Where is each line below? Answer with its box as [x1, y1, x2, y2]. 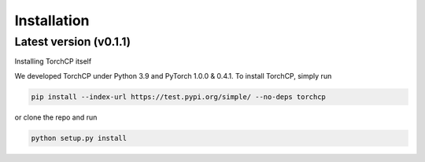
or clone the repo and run [14, 112, 98, 122]
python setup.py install [31, 134, 128, 142]
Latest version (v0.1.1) [14, 35, 131, 49]
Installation [14, 12, 90, 29]
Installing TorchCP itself [14, 57, 92, 66]
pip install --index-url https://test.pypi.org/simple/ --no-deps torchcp [31, 92, 327, 101]
